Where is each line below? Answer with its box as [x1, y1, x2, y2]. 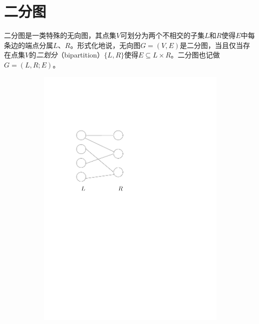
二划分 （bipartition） [36, 49, 104, 60]
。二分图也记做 [170, 49, 220, 60]
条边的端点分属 [4, 39, 53, 50]
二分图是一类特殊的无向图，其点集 [4, 30, 116, 40]
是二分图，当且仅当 [180, 39, 243, 50]
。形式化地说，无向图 [70, 39, 141, 50]
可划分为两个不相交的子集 [120, 30, 205, 40]
